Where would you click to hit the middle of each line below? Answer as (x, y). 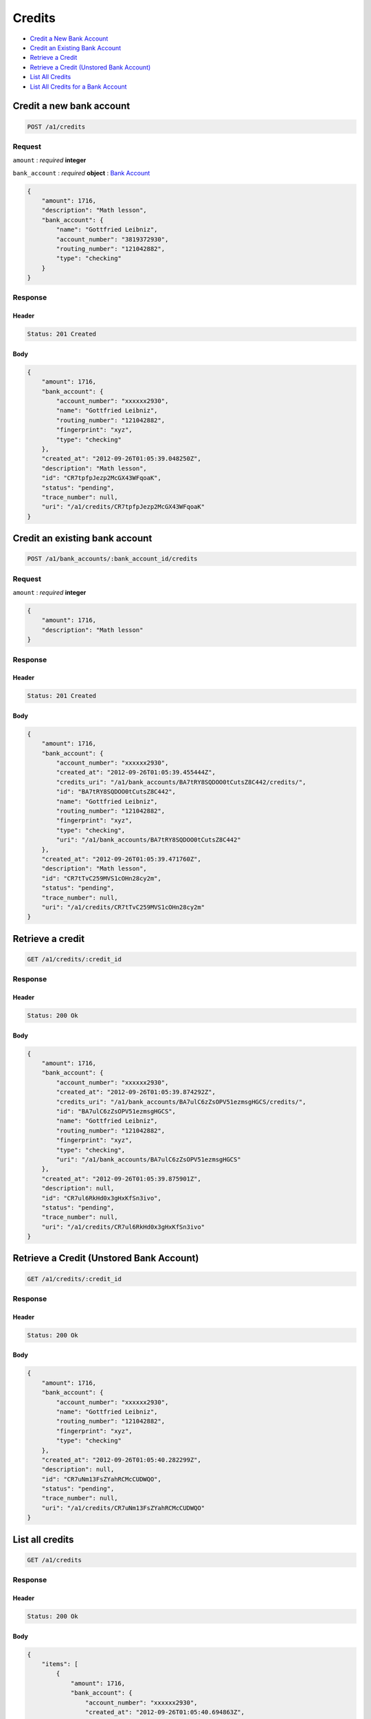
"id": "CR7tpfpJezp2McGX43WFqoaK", (101, 478)
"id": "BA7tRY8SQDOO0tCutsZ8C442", (116, 792)
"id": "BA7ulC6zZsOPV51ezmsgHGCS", (116, 1111)
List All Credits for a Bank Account (78, 87)
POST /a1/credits (56, 127)
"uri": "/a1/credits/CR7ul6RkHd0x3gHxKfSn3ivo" (123, 1227)
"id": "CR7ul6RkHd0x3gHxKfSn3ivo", (101, 1198)
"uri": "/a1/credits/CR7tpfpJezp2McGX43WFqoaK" (123, 507)
